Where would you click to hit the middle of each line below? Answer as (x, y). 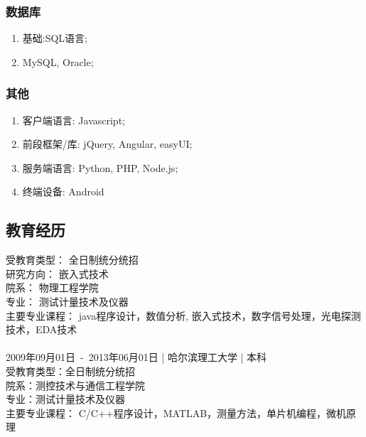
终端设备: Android (63, 191)
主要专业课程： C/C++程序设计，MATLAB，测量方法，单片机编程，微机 (176, 412)
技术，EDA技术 (42, 329)
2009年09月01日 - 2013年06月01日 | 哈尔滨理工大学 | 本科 (136, 357)
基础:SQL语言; (55, 38)
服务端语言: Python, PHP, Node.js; (100, 167)
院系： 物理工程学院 (52, 287)
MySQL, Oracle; (58, 61)
